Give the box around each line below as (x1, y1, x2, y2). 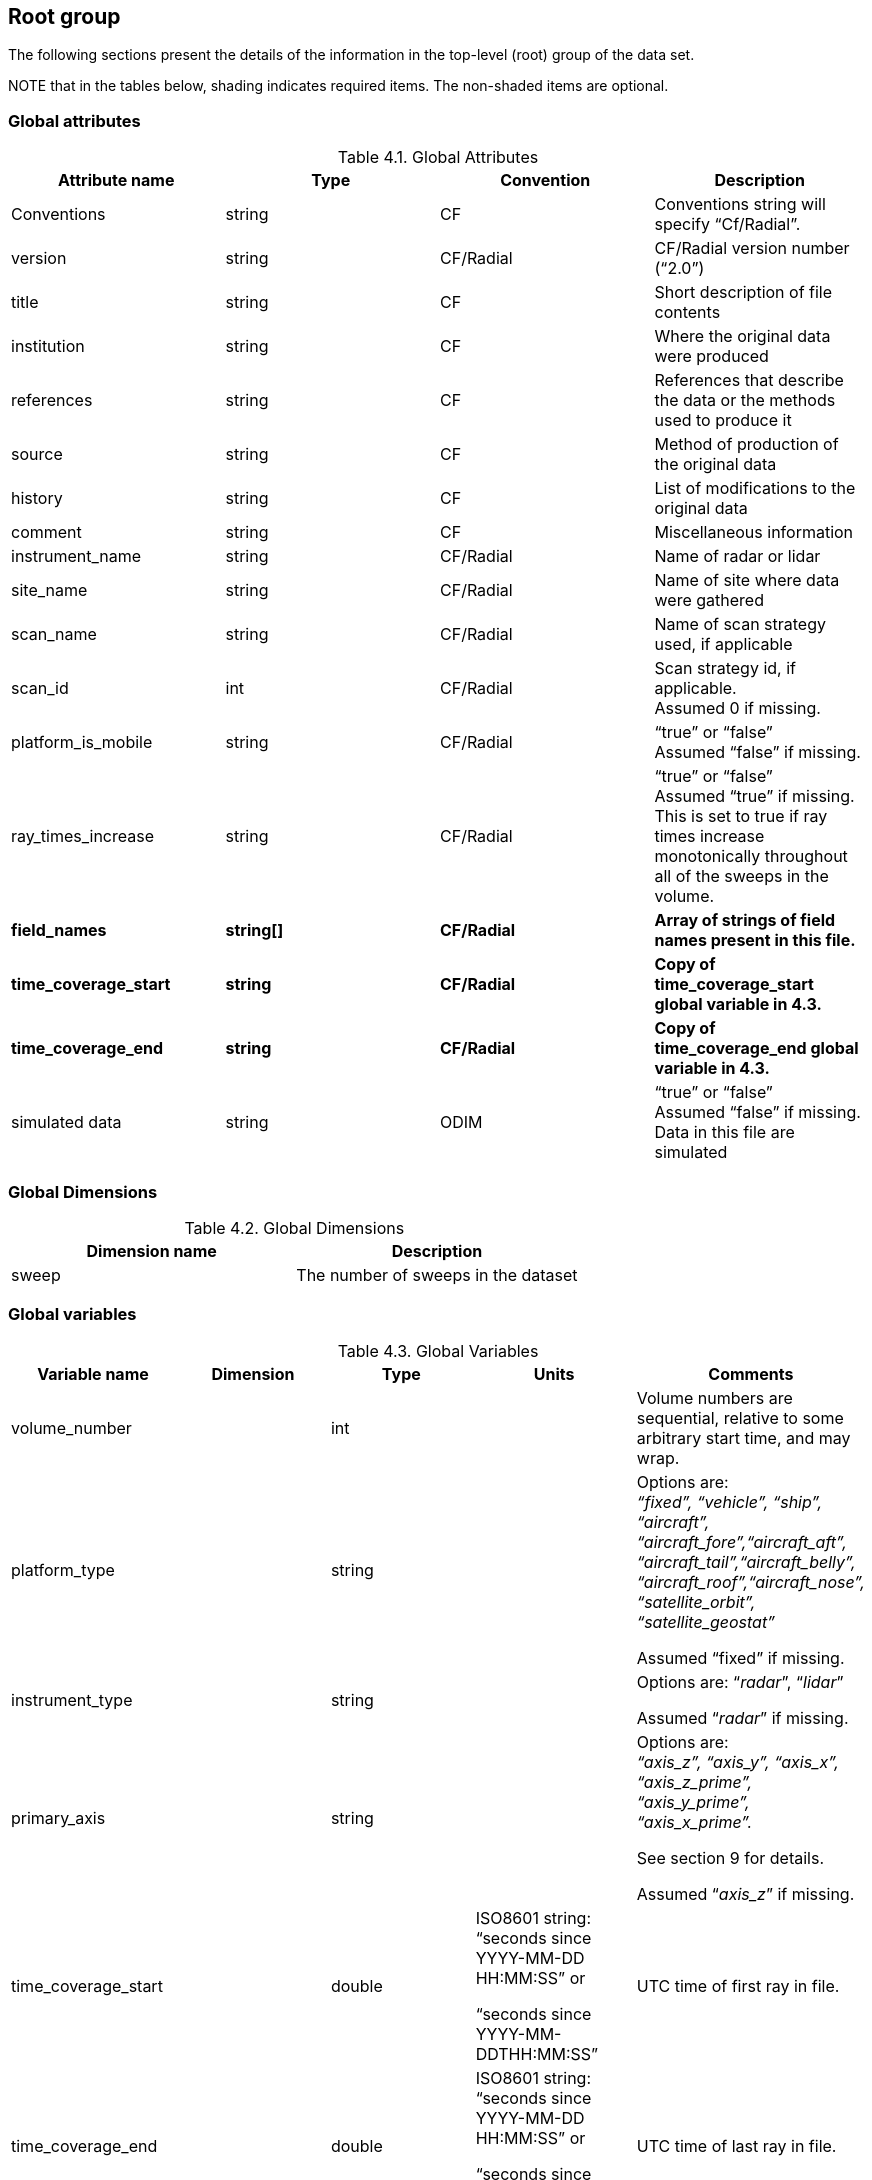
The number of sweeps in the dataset (296, 1264, 578, 1285)
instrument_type (11, 1689, 133, 1710)
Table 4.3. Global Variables (337, 1340, 539, 1361)
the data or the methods (654, 390, 836, 411)
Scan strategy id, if (654, 658, 796, 679)
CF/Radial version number (654, 238, 850, 259)
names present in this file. (654, 930, 856, 951)
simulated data (11, 1112, 122, 1133)
